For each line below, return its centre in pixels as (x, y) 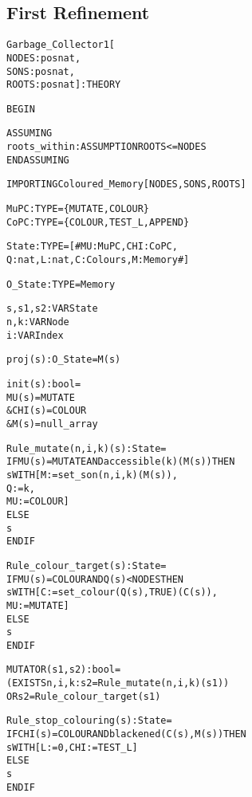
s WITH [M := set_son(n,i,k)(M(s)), (92, 475)
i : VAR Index (35, 335)
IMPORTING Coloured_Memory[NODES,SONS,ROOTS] (126, 185)
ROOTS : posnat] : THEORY (64, 85)
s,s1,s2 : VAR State (52, 309)
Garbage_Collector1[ (61, 45)
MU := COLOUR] (38, 502)
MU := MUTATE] (38, 605)
